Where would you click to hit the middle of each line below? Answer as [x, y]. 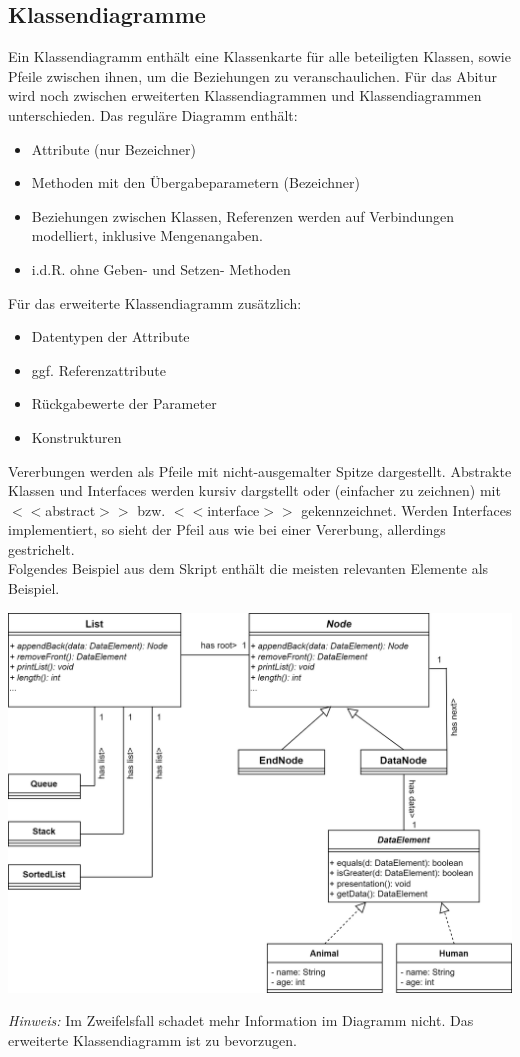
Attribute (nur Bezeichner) [113, 148]
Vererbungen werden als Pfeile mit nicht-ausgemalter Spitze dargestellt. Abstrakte [260, 470]
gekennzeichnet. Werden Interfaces [406, 509]
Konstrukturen [76, 436]
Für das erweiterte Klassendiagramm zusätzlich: [155, 302]
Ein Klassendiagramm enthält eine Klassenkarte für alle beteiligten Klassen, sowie [259, 56]
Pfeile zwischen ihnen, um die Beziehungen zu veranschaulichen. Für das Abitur [253, 75]
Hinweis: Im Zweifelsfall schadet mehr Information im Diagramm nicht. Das [241, 1020]
